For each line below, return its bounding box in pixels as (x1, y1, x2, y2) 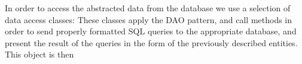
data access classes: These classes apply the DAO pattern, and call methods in (5, 13, 292, 25)
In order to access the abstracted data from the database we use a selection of (5, 2, 291, 14)
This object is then (5, 48, 74, 60)
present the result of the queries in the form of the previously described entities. (5, 36, 298, 49)
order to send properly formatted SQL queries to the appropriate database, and (5, 25, 297, 37)
